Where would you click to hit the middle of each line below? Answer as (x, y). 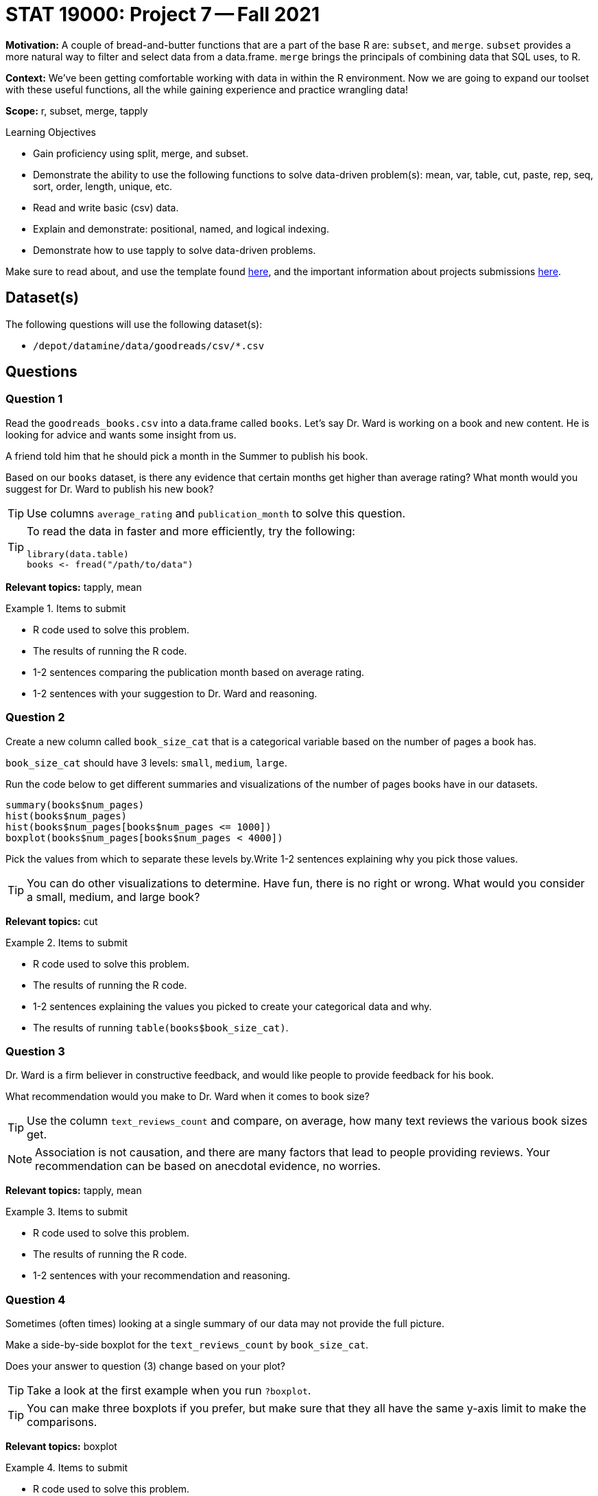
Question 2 (35, 717)
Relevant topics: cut (52, 921)
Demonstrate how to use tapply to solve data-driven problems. (175, 250)
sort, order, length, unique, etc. (103, 186)
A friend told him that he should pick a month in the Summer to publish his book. (187, 456)
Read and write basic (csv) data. (106, 207)
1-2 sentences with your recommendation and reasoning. (162, 1276)
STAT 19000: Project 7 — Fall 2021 (163, 14)
